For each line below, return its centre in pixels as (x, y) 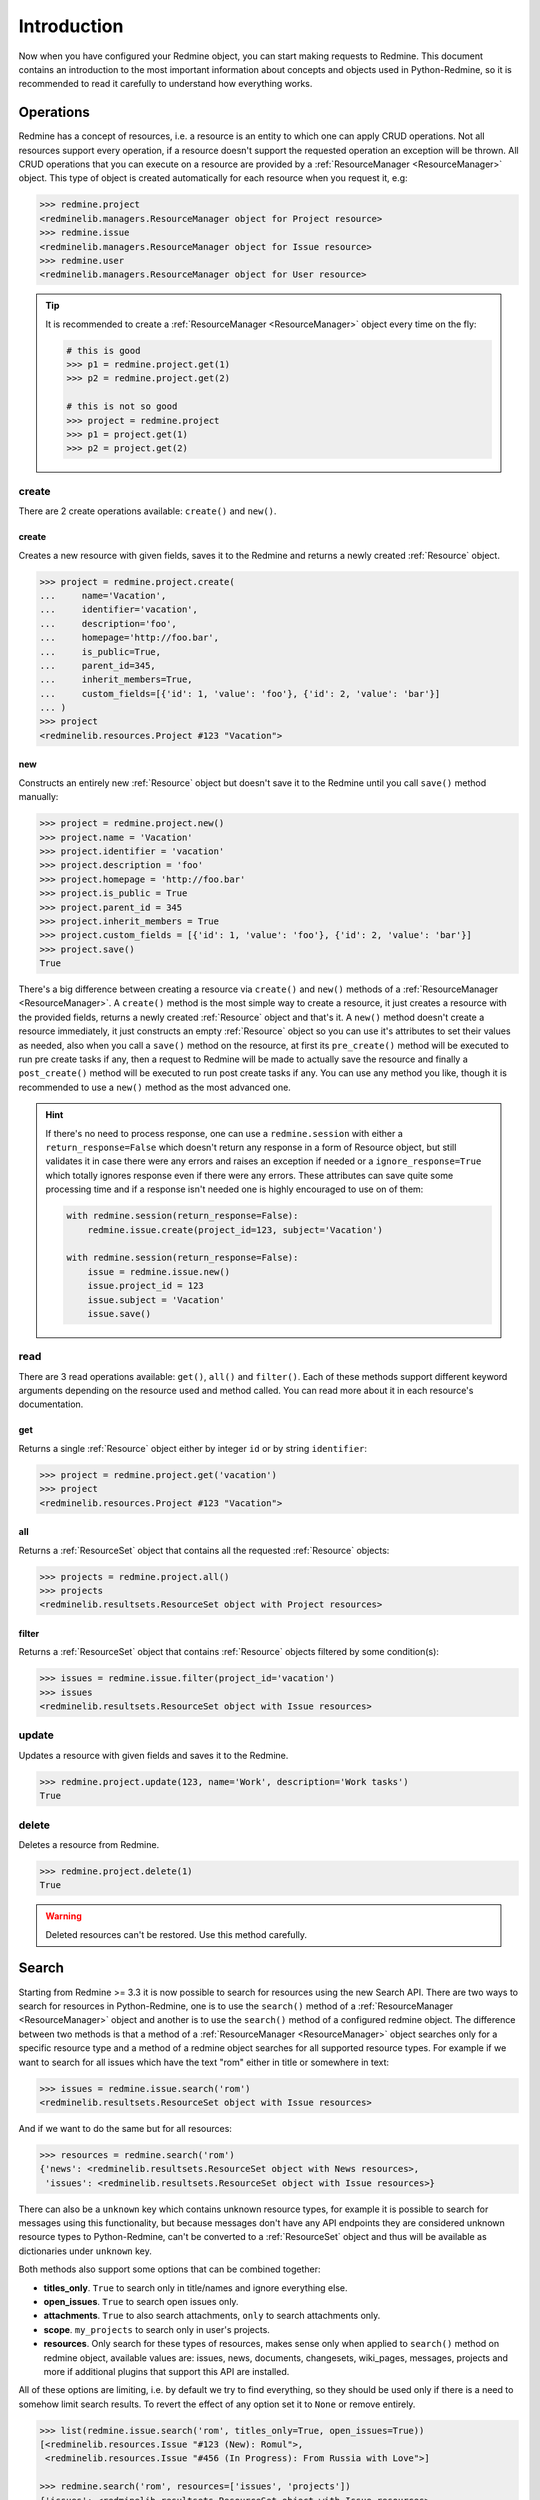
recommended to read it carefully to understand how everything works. (165, 84)
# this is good (103, 350)
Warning (63, 1916)
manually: (38, 797)
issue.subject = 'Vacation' (156, 1299)
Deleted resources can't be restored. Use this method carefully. (176, 1934)
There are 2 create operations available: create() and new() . (147, 511)
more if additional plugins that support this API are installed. (166, 2371)
